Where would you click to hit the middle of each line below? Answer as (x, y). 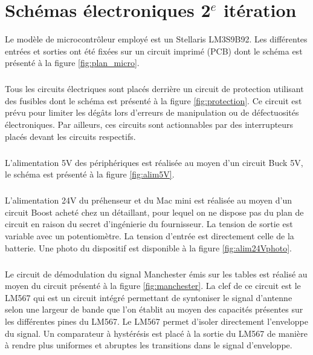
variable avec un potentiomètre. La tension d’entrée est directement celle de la (150, 235)
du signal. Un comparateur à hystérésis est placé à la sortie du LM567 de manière (156, 333)
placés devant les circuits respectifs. (70, 136)
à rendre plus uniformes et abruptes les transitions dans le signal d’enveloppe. (149, 345)
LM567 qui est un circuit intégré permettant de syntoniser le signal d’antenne (149, 297)
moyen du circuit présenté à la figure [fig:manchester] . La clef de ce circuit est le (153, 286)
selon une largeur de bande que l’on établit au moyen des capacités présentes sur (154, 309)
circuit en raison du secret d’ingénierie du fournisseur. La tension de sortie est (149, 224)
